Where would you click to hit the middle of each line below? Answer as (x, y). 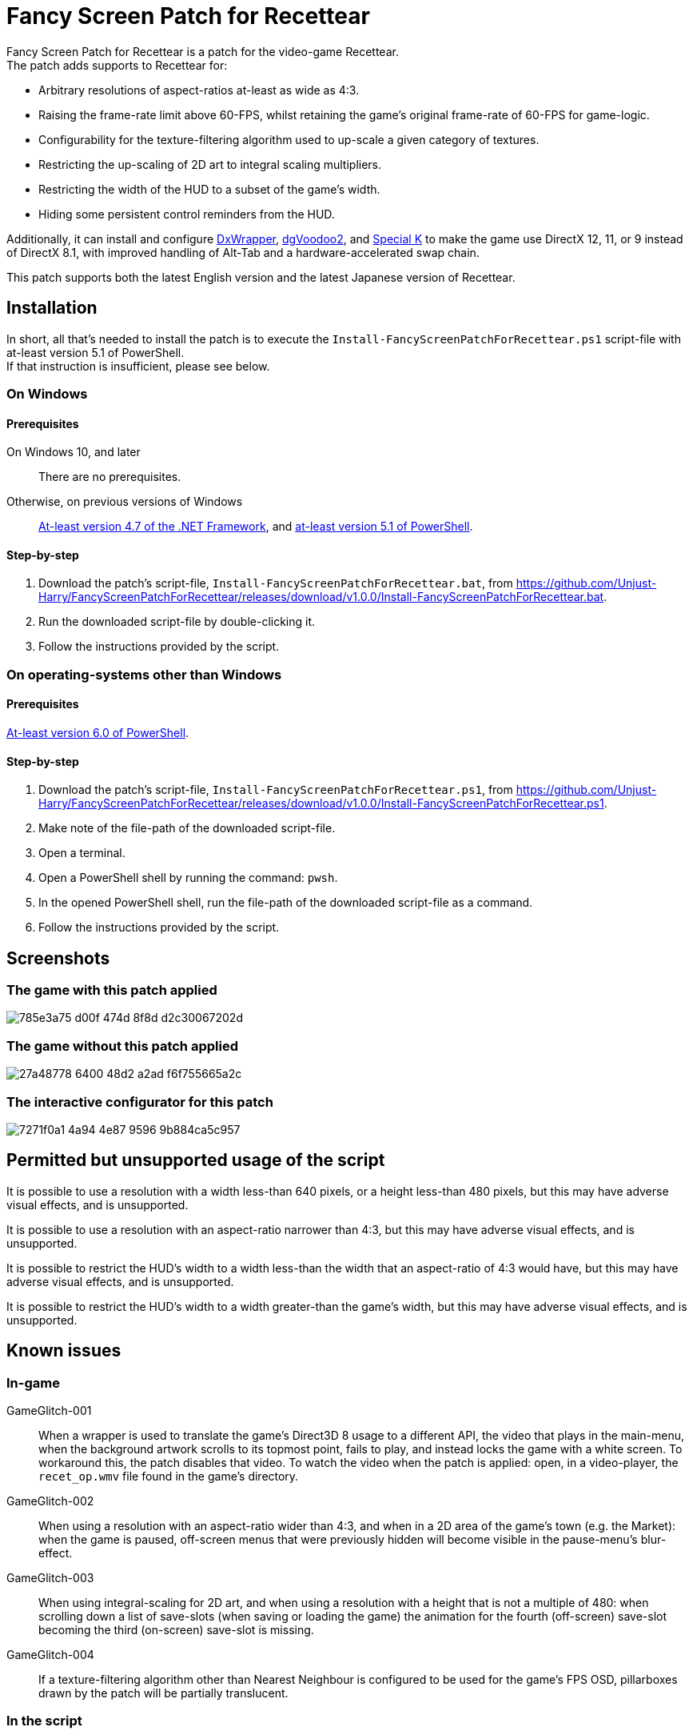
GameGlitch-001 (49, 1410)
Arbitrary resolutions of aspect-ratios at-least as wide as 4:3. (199, 90)
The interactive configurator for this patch (140, 1102)
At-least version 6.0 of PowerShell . (98, 733)
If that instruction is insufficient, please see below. (138, 366)
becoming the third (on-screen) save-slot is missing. (176, 1630)
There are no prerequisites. (110, 477)
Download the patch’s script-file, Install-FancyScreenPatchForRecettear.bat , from (276, 583)
